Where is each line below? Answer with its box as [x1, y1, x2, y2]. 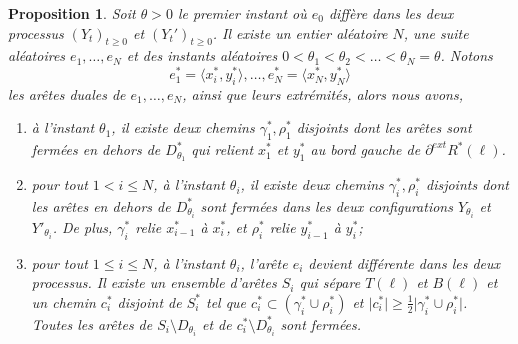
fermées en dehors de [31, 139, 161, 160]
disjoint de [117, 291, 182, 312]
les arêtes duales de [8, 83, 126, 104]
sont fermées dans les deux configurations [200, 195, 453, 216]
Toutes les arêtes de [31, 313, 153, 334]
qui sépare [299, 272, 361, 293]
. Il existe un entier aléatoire [212, 22, 388, 43]
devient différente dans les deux [308, 252, 501, 273]
